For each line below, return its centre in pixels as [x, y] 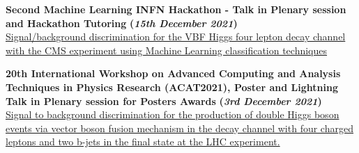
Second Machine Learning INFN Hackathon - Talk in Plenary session [176, 9]
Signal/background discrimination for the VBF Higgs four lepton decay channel [176, 37]
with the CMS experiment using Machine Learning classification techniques [167, 50]
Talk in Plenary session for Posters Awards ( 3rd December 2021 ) [164, 100]
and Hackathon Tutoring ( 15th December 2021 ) [122, 23]
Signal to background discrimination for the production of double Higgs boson [173, 114]
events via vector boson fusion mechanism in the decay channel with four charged [179, 128]
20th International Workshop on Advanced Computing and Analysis [173, 73]
